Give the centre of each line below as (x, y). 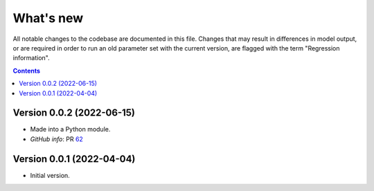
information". (31, 58)
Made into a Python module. (70, 129)
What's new (48, 18)
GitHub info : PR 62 (56, 139)
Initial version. (50, 175)
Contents (27, 71)
